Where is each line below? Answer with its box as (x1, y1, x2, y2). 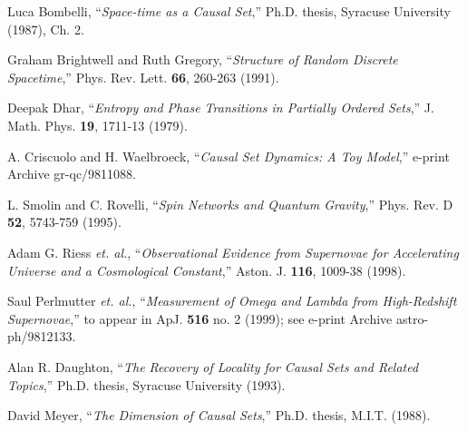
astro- (395, 309, 429, 328)
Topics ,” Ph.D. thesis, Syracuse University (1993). (7, 375, 286, 394)
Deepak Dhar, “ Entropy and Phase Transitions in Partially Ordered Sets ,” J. (7, 98, 434, 117)
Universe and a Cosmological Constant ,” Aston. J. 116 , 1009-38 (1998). (7, 260, 406, 279)
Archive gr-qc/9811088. (7, 164, 137, 183)
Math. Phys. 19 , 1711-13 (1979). (7, 115, 188, 134)
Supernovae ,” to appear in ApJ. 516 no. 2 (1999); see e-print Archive (7, 309, 393, 328)
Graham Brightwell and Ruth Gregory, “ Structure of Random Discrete (7, 50, 398, 69)
